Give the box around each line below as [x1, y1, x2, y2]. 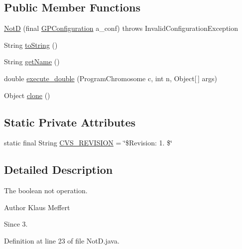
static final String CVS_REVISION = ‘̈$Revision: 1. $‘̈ [4, 137, 172, 148]
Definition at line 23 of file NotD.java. [4, 235, 120, 246]
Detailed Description [4, 162, 113, 177]
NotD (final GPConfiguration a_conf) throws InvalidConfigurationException [4, 23, 238, 33]
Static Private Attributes [4, 114, 136, 129]
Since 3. [4, 219, 28, 229]
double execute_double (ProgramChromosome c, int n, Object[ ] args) [4, 73, 217, 83]
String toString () [4, 39, 58, 50]
